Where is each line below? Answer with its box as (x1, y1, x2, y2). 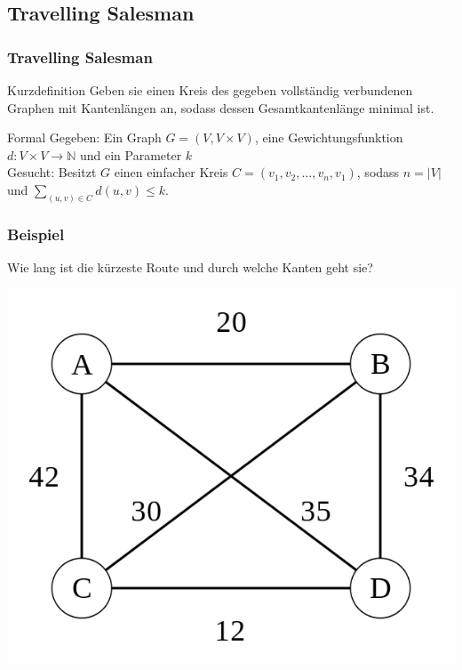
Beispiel (7, 222, 65, 245)
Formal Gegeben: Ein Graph (7, 128, 162, 147)
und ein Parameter (79, 145, 182, 164)
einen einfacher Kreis (114, 163, 228, 182)
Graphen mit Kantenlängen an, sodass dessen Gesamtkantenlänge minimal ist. (7, 98, 434, 117)
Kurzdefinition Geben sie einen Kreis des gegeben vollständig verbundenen (7, 81, 413, 99)
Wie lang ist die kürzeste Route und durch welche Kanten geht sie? (7, 258, 373, 277)
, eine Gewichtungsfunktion (254, 128, 403, 147)
